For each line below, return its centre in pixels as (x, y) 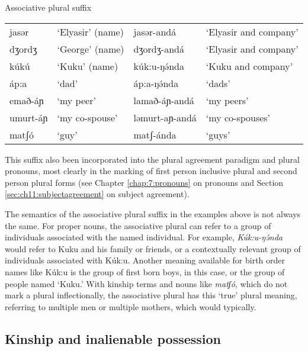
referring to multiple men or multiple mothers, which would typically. (131, 306)
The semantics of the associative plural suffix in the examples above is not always (153, 213)
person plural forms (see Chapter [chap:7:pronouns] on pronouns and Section (144, 182)
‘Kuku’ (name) (88, 66)
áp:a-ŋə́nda (156, 83)
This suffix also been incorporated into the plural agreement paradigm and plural (152, 159)
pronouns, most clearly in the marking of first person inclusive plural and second (151, 171)
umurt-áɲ (29, 117)
